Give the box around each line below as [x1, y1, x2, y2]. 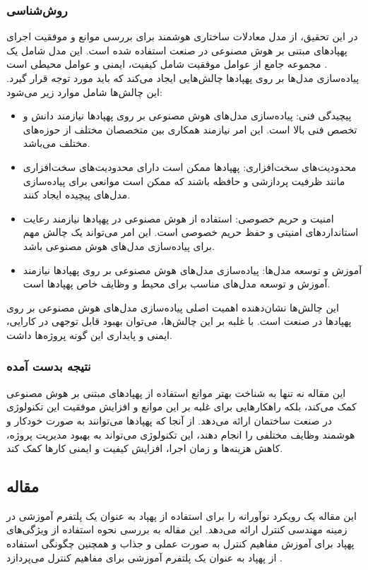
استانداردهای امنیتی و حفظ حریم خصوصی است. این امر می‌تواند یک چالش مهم [23, 225, 359, 239]
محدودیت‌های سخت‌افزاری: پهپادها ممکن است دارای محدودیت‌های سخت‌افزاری [23, 159, 357, 174]
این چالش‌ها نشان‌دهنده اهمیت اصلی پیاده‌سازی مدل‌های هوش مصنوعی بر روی [6, 299, 339, 314]
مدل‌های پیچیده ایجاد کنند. [23, 187, 131, 202]
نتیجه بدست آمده [6, 357, 91, 375]
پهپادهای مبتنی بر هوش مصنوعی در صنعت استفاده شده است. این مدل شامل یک [6, 42, 348, 57]
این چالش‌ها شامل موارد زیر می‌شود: [6, 84, 162, 99]
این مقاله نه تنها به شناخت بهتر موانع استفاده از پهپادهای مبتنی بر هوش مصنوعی [6, 385, 346, 400]
